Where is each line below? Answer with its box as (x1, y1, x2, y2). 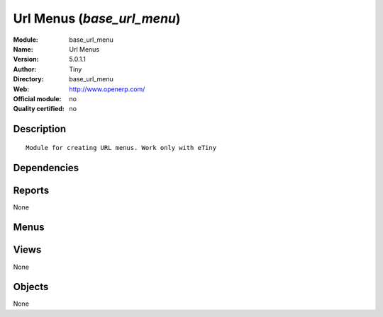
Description (13, 123, 67, 135)
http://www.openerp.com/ (69, 85, 145, 93)
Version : (13, 55, 39, 64)
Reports (13, 184, 50, 196)
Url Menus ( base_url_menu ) (13, 11, 181, 26)
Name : (13, 45, 33, 53)
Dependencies (13, 161, 79, 173)
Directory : (13, 75, 44, 83)
